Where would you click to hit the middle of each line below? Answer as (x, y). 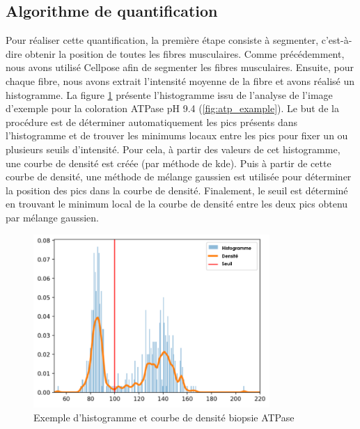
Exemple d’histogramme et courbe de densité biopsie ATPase (164, 417)
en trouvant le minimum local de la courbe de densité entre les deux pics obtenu (177, 204)
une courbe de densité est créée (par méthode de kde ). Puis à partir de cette (169, 163)
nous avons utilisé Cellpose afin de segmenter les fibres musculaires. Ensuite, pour (180, 67)
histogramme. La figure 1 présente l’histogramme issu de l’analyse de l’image (169, 94)
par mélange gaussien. (52, 217)
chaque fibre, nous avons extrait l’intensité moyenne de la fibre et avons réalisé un (180, 80)
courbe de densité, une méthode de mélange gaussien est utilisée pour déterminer (179, 177)
